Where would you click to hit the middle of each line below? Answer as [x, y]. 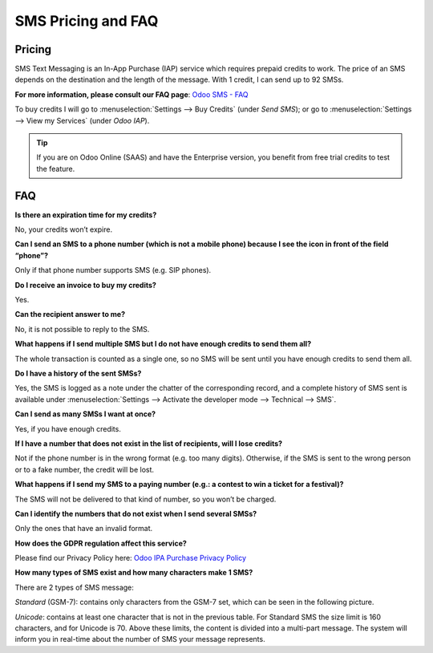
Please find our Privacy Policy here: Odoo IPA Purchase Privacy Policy [131, 558]
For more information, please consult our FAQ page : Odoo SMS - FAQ [132, 94]
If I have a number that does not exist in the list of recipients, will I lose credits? [149, 443]
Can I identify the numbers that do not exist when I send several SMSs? [136, 513]
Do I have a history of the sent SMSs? [78, 373]
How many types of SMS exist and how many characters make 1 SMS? [134, 573]
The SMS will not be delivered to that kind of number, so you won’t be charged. [146, 499]
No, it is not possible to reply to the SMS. [82, 329]
